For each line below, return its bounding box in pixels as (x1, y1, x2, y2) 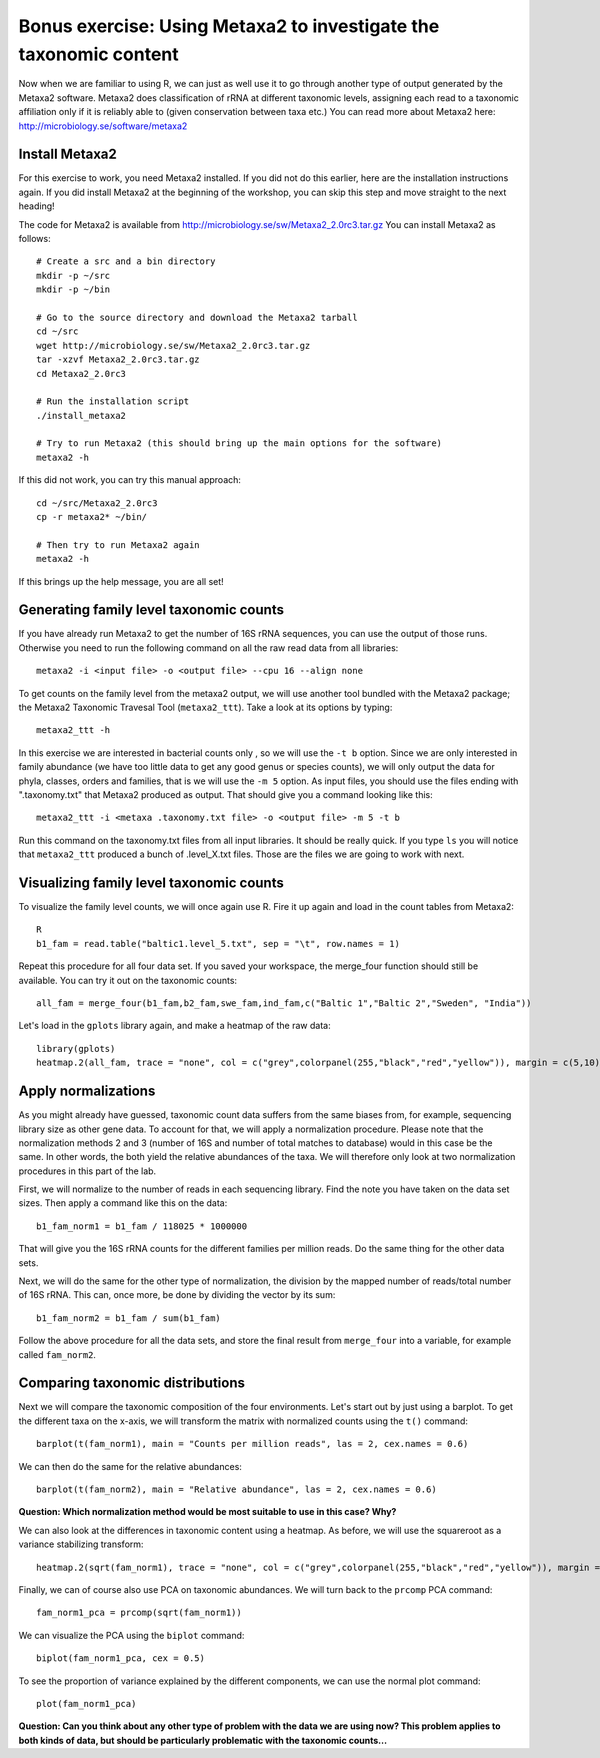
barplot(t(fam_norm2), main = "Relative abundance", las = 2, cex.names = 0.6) (36, 1484, 437, 1495)
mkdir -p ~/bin (36, 284, 111, 295)
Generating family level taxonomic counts (18, 601, 285, 619)
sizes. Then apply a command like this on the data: (18, 1197, 228, 1209)
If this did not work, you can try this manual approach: (18, 474, 242, 486)
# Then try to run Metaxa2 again (36, 539, 200, 550)
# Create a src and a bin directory (36, 256, 216, 267)
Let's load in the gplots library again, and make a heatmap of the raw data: (18, 1020, 331, 1032)
